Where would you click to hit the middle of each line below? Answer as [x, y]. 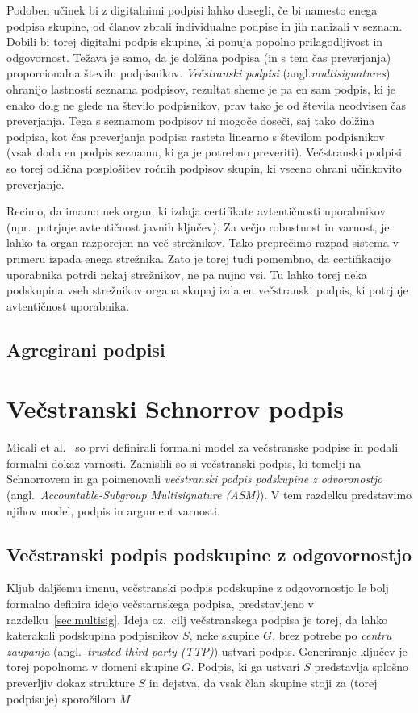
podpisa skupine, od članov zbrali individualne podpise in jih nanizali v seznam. [205, 25]
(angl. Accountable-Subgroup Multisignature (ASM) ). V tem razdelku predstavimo [209, 494]
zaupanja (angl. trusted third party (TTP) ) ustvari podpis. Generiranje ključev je [207, 650]
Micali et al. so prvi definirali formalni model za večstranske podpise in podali [203, 447]
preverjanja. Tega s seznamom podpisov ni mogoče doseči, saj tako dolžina [191, 121]
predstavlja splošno [361, 667]
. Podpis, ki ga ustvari [245, 667]
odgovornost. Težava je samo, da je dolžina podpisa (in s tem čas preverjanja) [199, 57]
